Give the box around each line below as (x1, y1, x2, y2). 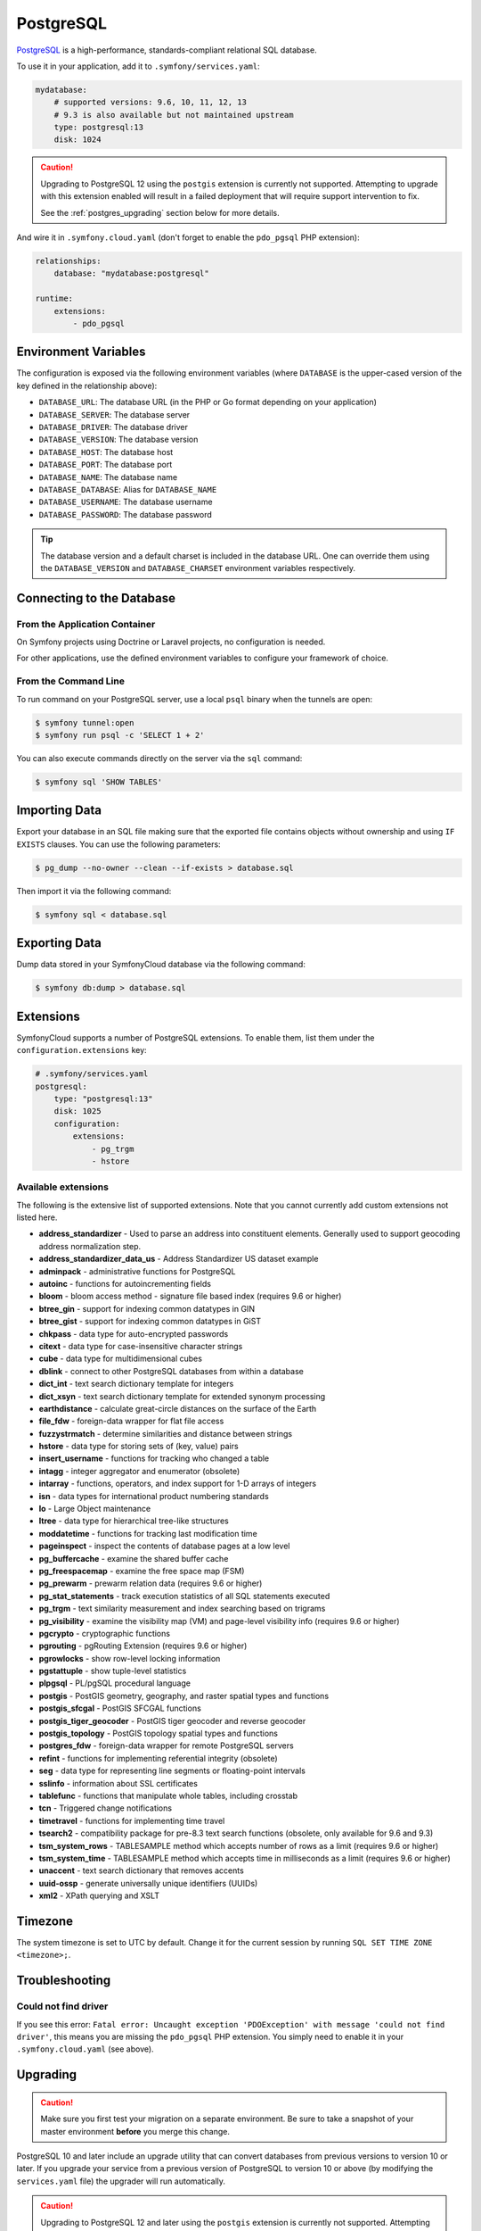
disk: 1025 (53, 1107, 102, 1116)
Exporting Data (16, 935, 102, 950)
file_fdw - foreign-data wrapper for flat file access (38, 1415, 224, 1427)
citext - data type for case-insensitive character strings (38, 1340, 243, 1351)
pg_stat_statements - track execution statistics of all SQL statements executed (38, 1590, 330, 1601)
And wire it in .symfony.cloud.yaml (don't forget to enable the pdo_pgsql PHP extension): (16, 232, 360, 243)
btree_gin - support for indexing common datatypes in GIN (38, 1303, 256, 1314)
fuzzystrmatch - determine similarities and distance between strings (38, 1428, 293, 1439)
